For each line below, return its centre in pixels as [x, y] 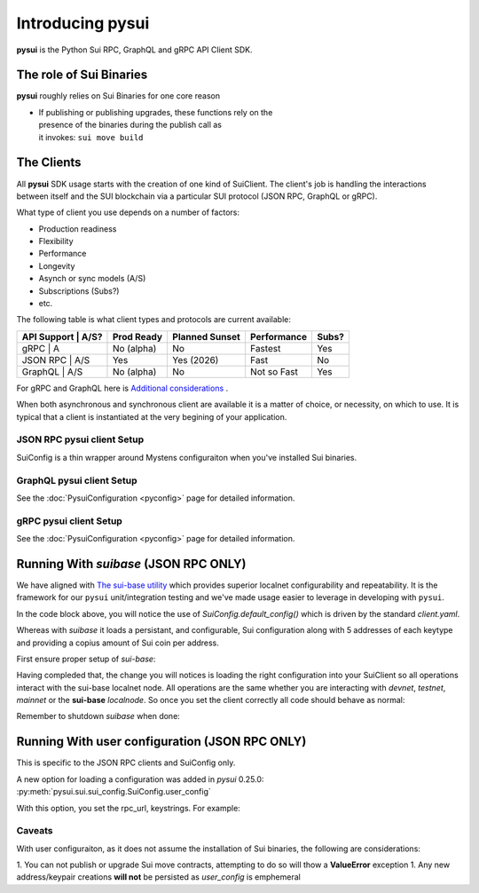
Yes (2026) [196, 360]
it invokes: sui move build [91, 137]
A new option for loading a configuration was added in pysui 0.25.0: [140, 779]
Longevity [57, 265]
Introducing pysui [83, 23]
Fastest [265, 348]
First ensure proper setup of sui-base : [86, 659]
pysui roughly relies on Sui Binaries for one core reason [118, 96]
